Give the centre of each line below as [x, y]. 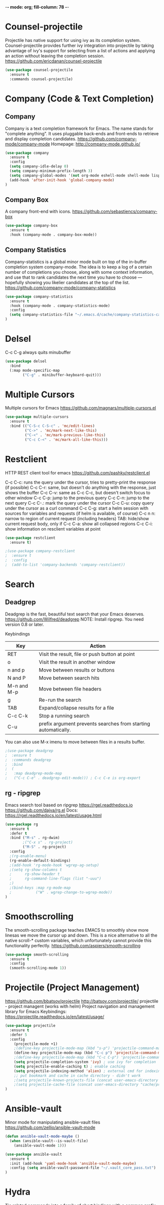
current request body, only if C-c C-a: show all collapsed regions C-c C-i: [79, 524]
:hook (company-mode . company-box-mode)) [53, 235]
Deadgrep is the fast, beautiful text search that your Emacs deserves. [75, 614]
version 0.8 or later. [25, 624]
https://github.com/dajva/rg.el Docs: [41, 810]
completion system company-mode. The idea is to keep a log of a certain [79, 267]
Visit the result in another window [77, 662]
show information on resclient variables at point [53, 529]
